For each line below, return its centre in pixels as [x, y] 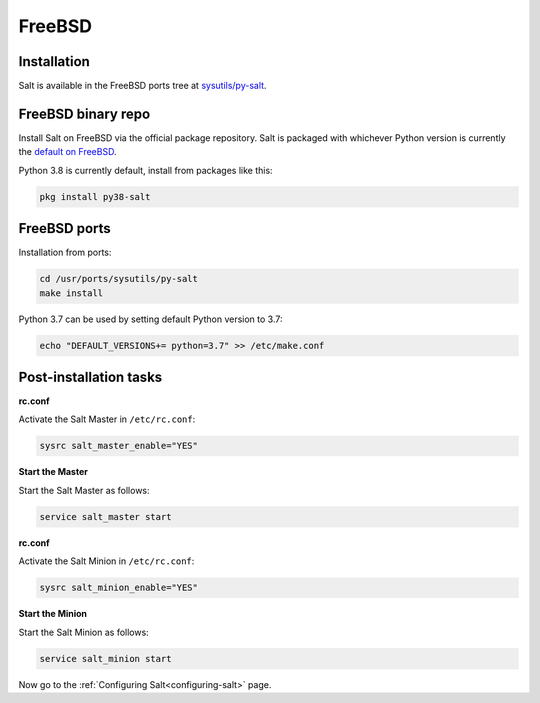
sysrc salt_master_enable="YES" [119, 446]
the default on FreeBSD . [67, 152]
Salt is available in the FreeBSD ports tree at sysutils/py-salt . [142, 86]
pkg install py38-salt [95, 196]
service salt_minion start [105, 658]
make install [71, 293]
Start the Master [53, 472]
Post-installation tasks [90, 376]
